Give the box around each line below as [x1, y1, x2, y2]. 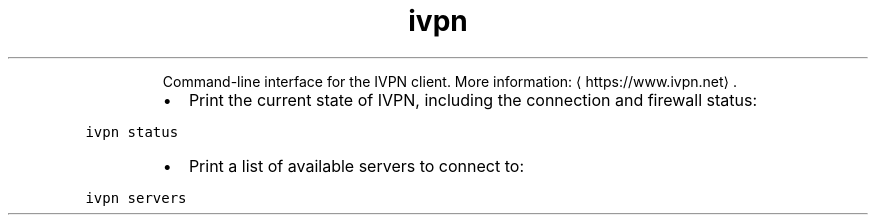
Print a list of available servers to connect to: [188, 155, 524, 176]
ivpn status [85, 123, 179, 140]
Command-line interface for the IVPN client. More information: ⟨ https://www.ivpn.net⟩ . [162, 72, 737, 90]
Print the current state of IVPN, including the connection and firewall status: [188, 89, 758, 110]
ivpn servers [85, 189, 187, 206]
